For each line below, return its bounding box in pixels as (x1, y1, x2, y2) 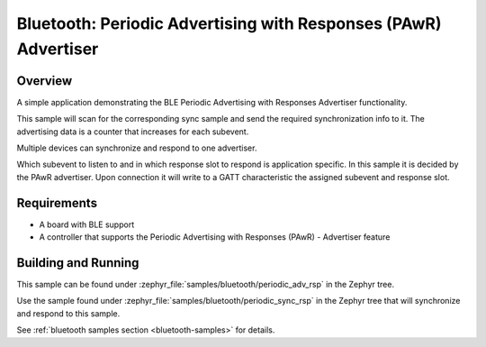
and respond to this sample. (16, 307, 121, 319)
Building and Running (16, 255, 139, 270)
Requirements (16, 195, 98, 211)
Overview (16, 73, 73, 88)
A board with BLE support (39, 219, 135, 230)
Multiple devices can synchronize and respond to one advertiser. (16, 142, 257, 153)
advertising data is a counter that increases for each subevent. (16, 126, 249, 137)
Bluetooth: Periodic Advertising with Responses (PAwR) (16, 14, 442, 33)
